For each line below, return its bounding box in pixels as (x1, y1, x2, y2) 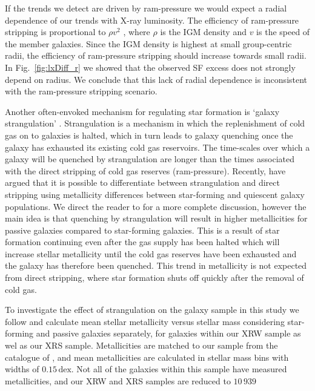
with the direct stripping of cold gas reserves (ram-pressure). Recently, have (5, 164, 286, 177)
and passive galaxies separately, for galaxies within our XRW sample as (36, 327, 301, 340)
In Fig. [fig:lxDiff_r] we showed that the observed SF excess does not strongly (5, 61, 296, 73)
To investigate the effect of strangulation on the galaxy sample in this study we (5, 303, 299, 316)
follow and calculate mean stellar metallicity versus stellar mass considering (5, 315, 285, 327)
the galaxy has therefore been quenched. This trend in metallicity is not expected (5, 259, 307, 272)
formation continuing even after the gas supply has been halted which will (5, 235, 280, 248)
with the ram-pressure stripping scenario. (5, 85, 157, 97)
